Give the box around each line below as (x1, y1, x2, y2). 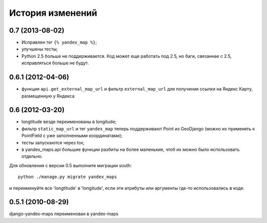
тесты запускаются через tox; (21, 139, 85, 145)
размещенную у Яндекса (21, 93, 75, 99)
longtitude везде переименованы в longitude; (21, 119, 117, 125)
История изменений (9, 7, 97, 18)
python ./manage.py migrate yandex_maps (18, 174, 117, 180)
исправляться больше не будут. (21, 60, 89, 66)
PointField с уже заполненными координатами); (21, 133, 123, 138)
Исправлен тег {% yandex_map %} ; (21, 40, 97, 45)
